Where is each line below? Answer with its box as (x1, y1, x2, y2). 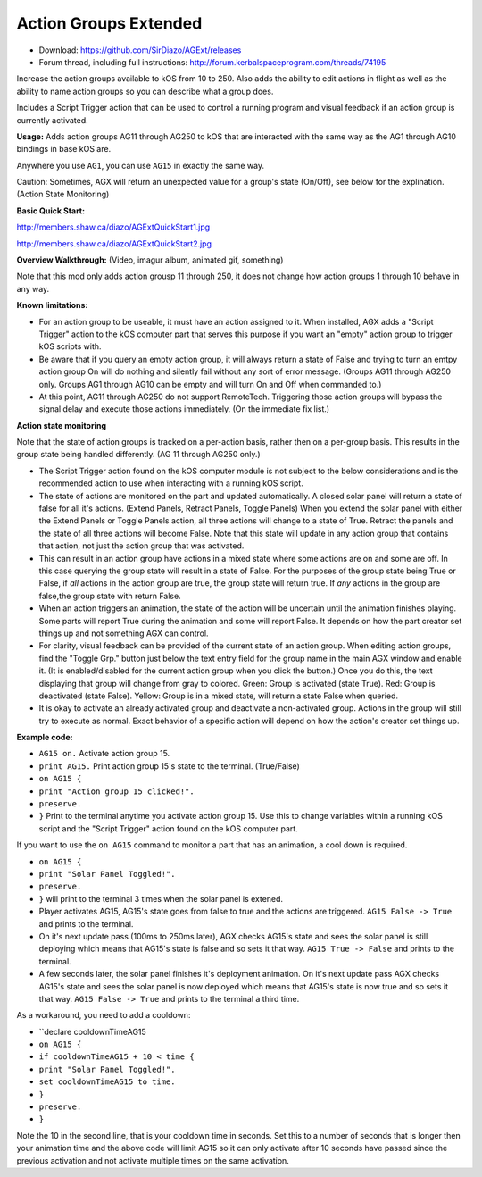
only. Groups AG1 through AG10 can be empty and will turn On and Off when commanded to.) (38, 379, 382, 389)
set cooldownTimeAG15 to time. (38, 1077, 176, 1087)
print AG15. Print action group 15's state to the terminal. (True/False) (38, 760, 301, 772)
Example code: (16, 732, 73, 743)
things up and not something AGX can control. (38, 628, 209, 639)
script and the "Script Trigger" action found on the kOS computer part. (38, 822, 298, 834)
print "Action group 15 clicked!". (38, 786, 195, 797)
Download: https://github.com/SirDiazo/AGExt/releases (38, 45, 242, 55)
